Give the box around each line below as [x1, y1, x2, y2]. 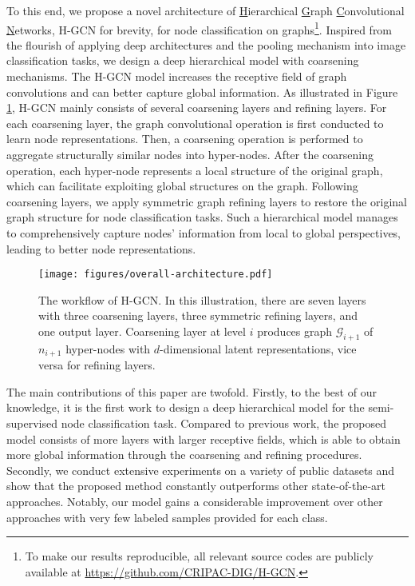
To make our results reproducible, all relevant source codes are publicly [25, 548, 373, 564]
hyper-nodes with [65, 340, 151, 357]
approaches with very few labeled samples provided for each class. [6, 508, 328, 525]
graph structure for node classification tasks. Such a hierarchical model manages [6, 209, 398, 225]
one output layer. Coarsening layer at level [38, 323, 246, 339]
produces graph [257, 323, 333, 339]
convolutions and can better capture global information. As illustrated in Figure [6, 83, 398, 100]
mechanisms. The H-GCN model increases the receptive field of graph [6, 68, 347, 85]
